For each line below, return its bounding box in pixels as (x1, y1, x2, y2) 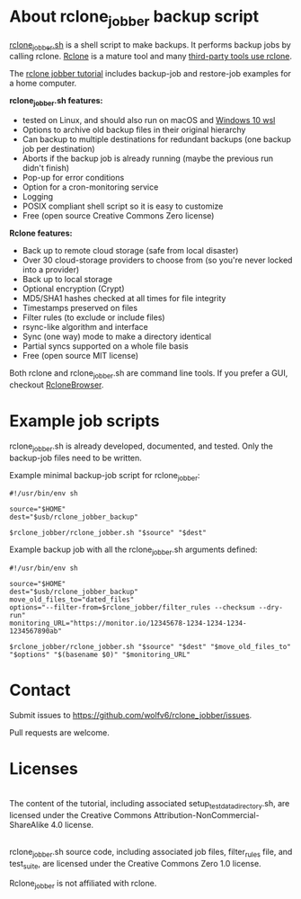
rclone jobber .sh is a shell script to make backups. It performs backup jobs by (9, 39, 292, 52)
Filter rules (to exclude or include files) (22, 312, 165, 323)
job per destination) (22, 144, 96, 155)
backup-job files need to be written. (9, 452, 142, 463)
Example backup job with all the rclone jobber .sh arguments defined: (9, 544, 258, 557)
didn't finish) (22, 163, 70, 174)
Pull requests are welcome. (9, 727, 110, 738)
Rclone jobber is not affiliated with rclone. (9, 877, 157, 891)
